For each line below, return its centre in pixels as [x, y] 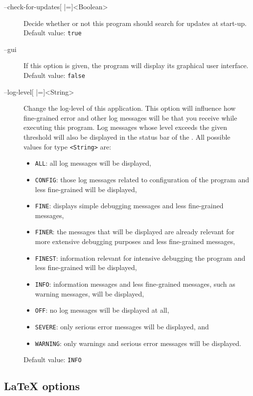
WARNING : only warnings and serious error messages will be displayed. [138, 343]
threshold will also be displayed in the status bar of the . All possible [127, 137]
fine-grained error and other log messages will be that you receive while [130, 117]
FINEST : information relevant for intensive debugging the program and [140, 258]
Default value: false [54, 75]
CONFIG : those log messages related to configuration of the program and [142, 179]
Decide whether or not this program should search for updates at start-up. [135, 23]
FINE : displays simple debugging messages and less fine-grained [129, 206]
